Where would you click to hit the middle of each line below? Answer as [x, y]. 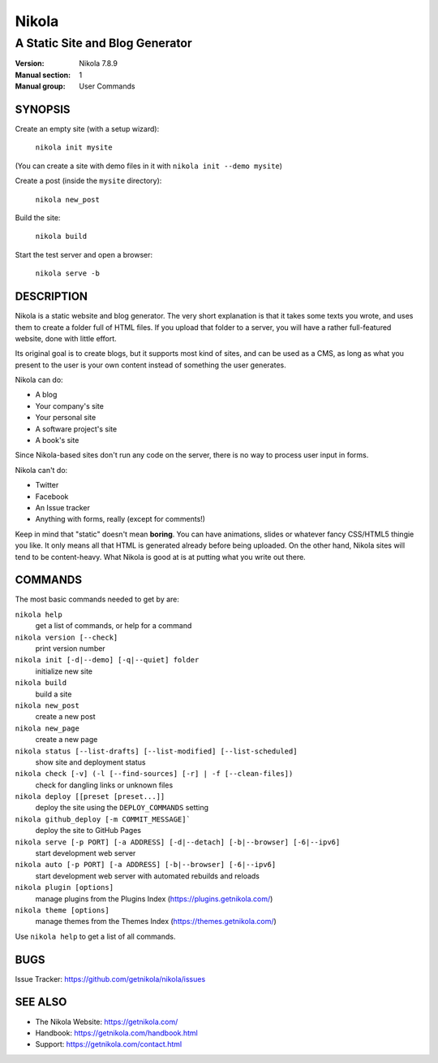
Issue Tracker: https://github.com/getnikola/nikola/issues [110, 978]
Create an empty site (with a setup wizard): [87, 129]
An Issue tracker [63, 507]
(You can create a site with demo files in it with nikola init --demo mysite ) [149, 166]
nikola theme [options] [62, 910]
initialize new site [64, 671]
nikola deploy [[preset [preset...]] [90, 797]
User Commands [107, 86]
